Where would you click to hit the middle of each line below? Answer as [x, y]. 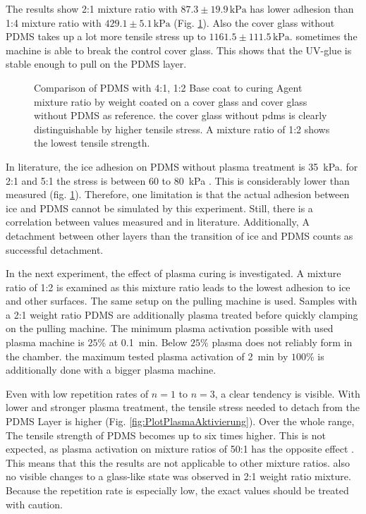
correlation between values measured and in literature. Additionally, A [158, 222]
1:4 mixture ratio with [54, 22]
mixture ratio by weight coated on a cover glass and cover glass [171, 101]
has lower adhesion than [302, 8]
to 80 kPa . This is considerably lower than [256, 180]
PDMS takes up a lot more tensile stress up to [106, 36]
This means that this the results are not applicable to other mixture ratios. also [178, 462]
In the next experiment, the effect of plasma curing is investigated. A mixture [173, 273]
